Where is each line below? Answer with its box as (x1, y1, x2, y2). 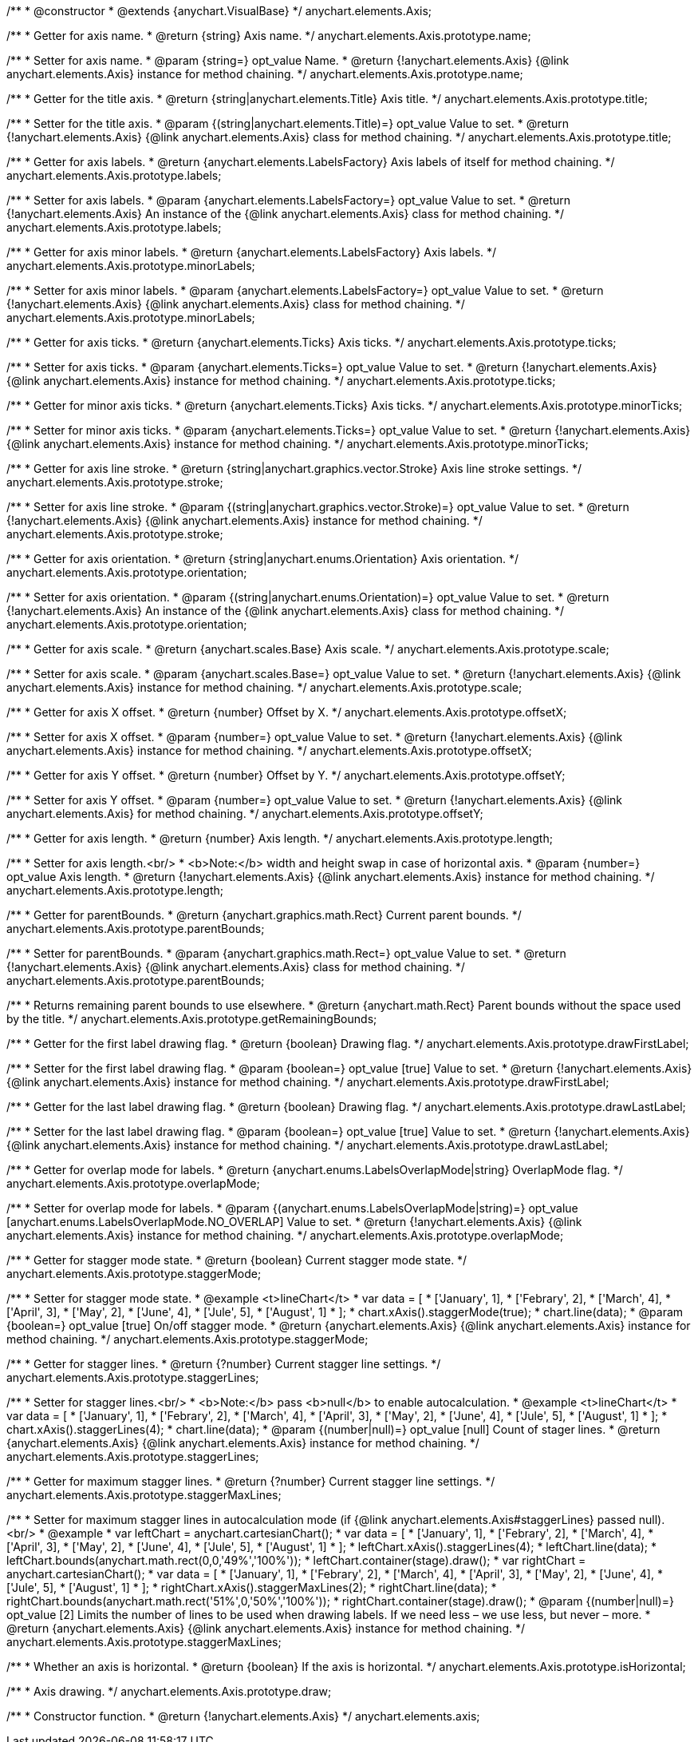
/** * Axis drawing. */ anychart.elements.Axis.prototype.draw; (6, 1684, 332, 1698)
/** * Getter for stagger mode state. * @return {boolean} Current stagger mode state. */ (6, 1253, 467, 1267)
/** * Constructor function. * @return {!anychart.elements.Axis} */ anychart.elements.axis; (6, 1709, 480, 1723)
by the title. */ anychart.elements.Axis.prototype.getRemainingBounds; (6, 1012, 377, 1026)
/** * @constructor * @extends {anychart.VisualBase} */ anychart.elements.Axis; (6, 4, 432, 18)
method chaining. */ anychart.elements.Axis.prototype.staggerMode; (6, 1332, 369, 1346)
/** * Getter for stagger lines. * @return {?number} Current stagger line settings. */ (6, 1357, 441, 1371)
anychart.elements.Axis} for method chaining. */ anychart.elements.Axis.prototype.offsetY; (6, 807, 483, 820)
